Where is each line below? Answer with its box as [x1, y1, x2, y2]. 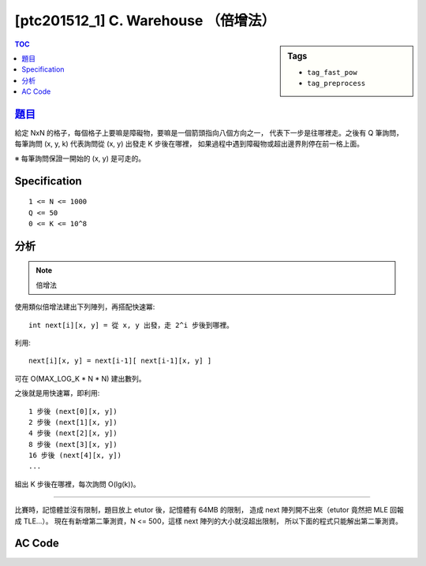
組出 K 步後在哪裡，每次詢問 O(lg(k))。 [14, 479, 141, 489]
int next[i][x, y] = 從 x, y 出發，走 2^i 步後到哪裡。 [28, 320, 234, 330]
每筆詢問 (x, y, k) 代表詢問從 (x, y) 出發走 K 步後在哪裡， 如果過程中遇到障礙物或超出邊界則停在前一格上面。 [14, 139, 364, 149]
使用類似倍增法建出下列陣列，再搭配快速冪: [14, 302, 155, 311]
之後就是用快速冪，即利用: [14, 389, 100, 398]
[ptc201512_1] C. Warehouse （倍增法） [14, 12, 276, 29]
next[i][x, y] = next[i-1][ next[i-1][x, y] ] [28, 356, 212, 366]
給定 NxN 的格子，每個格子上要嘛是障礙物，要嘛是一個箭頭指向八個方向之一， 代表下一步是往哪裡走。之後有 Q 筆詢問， [14, 128, 404, 138]
